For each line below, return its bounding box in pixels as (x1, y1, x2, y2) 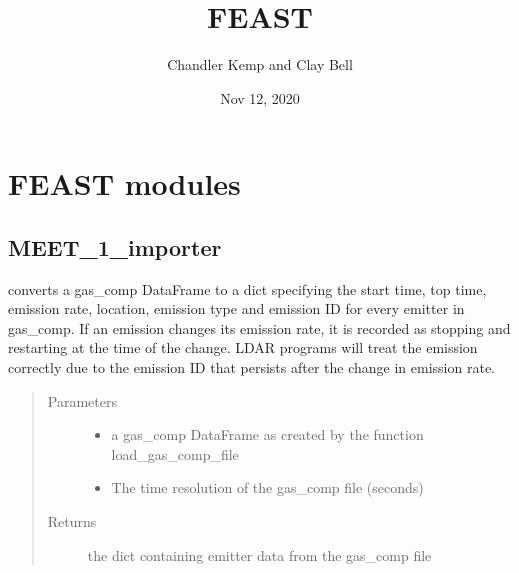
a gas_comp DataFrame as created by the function (111, 424, 424, 445)
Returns (47, 511, 97, 532)
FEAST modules (8, 163, 241, 204)
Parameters (47, 390, 117, 411)
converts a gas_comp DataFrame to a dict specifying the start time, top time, (8, 278, 487, 299)
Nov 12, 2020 (220, 87, 300, 108)
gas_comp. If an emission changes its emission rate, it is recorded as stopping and (8, 317, 511, 338)
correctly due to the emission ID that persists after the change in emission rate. (8, 357, 495, 378)
